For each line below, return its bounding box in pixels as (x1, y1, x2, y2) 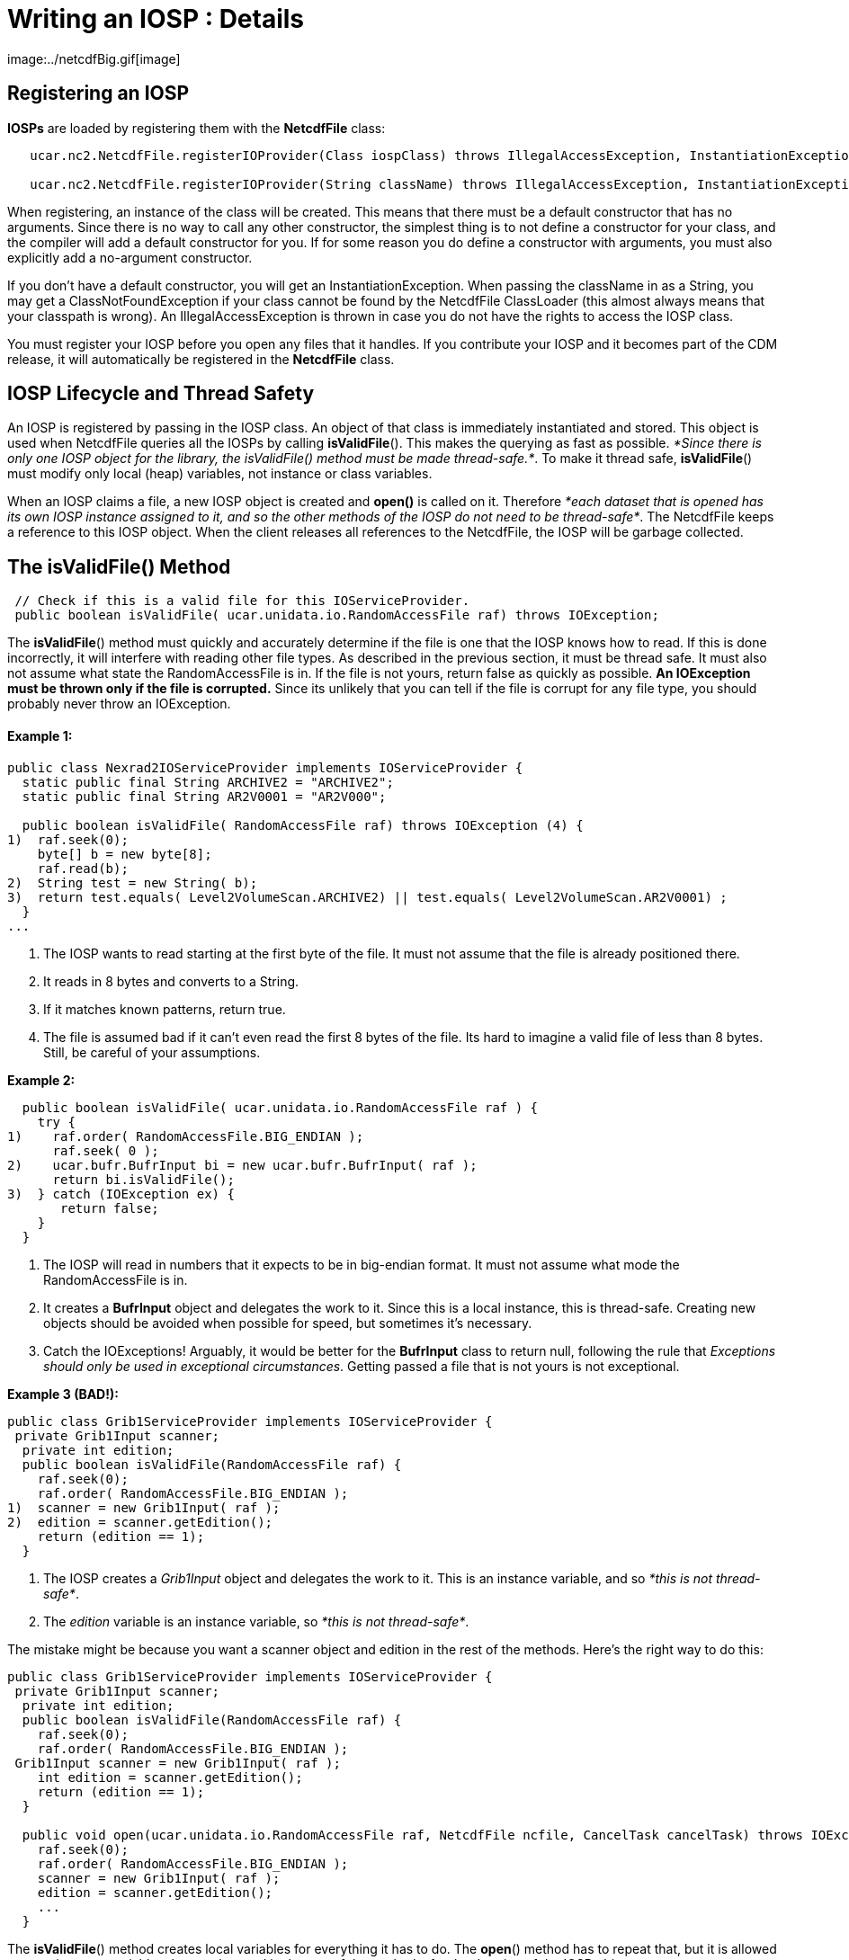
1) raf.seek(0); (7, 832, 129, 847)
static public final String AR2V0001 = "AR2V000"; (22, 788, 387, 804)
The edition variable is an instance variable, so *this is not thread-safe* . (43, 1613, 469, 1629)
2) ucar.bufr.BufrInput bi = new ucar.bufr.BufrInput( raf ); (7, 1157, 478, 1172)
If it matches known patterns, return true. (43, 1001, 286, 1017)
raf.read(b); (37, 860, 129, 876)
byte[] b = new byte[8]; (37, 846, 212, 861)
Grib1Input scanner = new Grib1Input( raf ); (14, 1755, 341, 1770)
